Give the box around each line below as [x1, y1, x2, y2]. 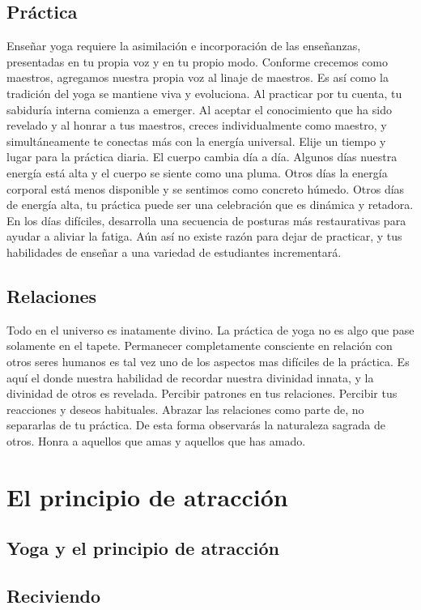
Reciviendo [6, 583, 101, 608]
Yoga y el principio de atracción [6, 535, 279, 561]
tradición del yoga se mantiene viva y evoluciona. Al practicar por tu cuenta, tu [6, 84, 402, 101]
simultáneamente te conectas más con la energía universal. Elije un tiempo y [6, 132, 386, 149]
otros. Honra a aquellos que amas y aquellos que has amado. [6, 432, 306, 449]
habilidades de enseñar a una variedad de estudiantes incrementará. [6, 243, 342, 260]
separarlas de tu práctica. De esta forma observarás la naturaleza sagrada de [6, 416, 385, 433]
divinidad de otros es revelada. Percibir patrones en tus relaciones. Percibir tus [6, 385, 398, 402]
